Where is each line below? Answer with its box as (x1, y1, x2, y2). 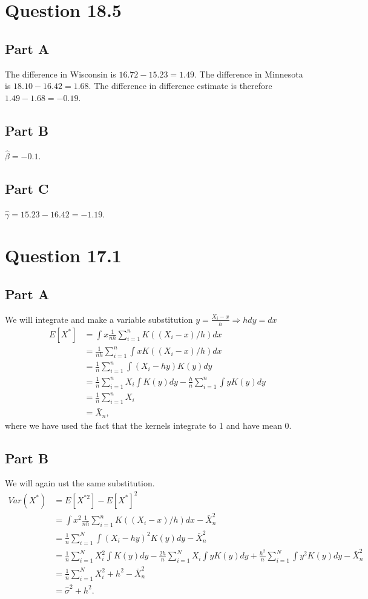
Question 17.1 (5, 243, 122, 268)
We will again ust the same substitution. (5, 477, 155, 489)
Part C (5, 179, 49, 197)
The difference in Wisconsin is (5, 67, 116, 80)
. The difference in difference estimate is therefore (88, 79, 272, 92)
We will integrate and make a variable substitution (5, 313, 193, 325)
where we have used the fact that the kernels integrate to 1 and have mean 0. (5, 419, 292, 431)
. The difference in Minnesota (194, 67, 303, 80)
